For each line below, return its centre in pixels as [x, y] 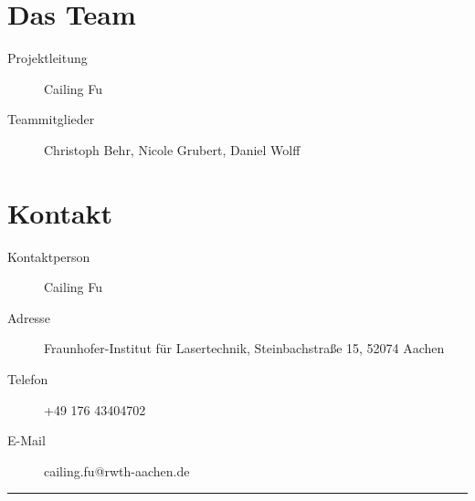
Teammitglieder [51, 119]
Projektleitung [47, 58]
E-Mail [26, 440]
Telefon [28, 379]
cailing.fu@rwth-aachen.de [117, 470]
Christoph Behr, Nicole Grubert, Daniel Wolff [172, 149]
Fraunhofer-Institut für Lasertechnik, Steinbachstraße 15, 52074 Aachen [244, 348]
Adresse [29, 317]
